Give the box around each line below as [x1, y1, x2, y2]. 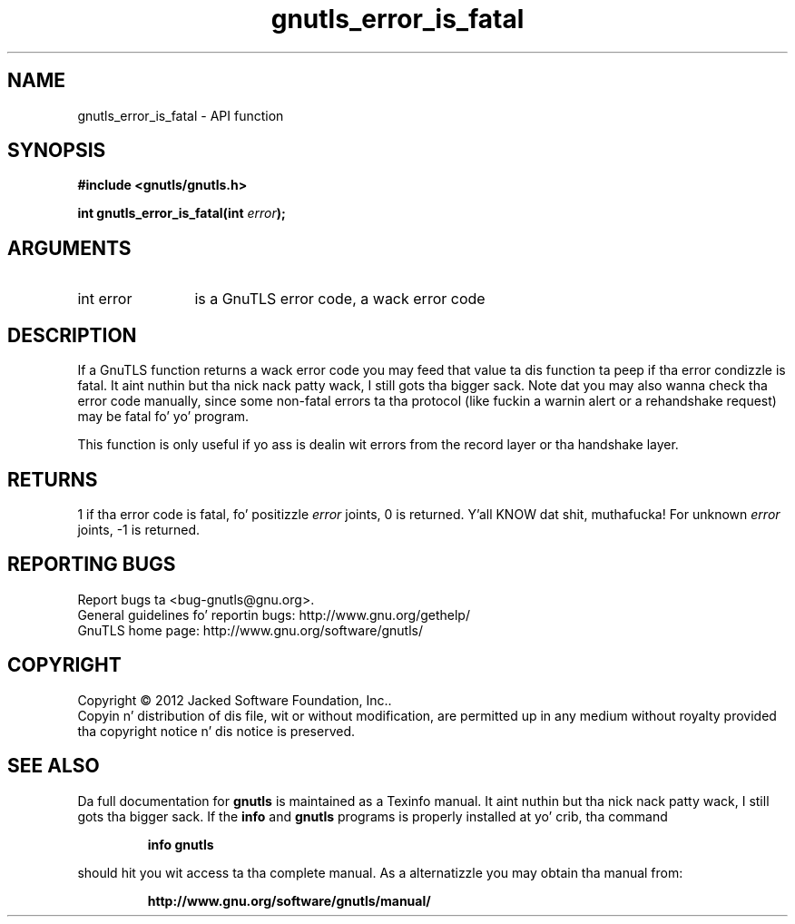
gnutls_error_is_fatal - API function [77, 107, 284, 123]
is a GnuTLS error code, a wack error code [194, 290, 486, 309]
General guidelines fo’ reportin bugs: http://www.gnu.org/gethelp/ [77, 606, 470, 623]
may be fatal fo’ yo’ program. [77, 408, 250, 425]
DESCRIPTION [7, 323, 137, 347]
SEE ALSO [7, 754, 100, 778]
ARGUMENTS [7, 236, 132, 260]
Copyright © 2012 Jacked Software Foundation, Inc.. [77, 692, 392, 708]
